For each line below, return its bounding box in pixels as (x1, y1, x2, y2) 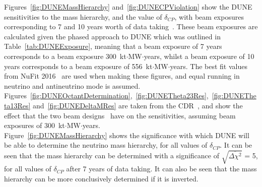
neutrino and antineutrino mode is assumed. (4, 80, 141, 91)
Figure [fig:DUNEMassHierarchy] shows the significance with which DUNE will (4, 130, 249, 140)
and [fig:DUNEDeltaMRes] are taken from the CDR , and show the (33, 100, 243, 110)
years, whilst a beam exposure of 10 (144, 50, 254, 61)
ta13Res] (4, 100, 31, 110)
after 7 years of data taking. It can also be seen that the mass (66, 163, 257, 174)
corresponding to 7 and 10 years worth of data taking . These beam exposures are (4, 21, 258, 32)
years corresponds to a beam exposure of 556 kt (4, 60, 153, 71)
